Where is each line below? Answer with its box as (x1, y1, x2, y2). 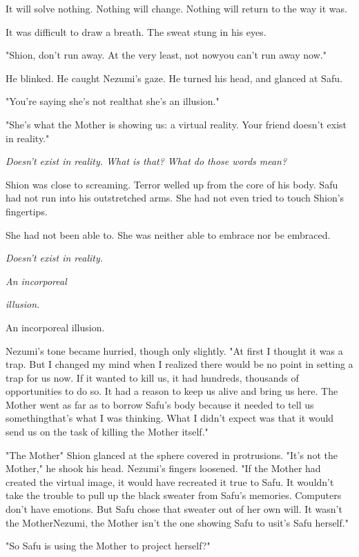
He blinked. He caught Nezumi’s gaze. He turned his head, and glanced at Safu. (6, 70, 342, 85)
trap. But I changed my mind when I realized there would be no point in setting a (6, 357, 353, 371)
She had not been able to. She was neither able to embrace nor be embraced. (6, 227, 331, 242)
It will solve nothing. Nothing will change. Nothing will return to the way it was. (6, 1, 347, 15)
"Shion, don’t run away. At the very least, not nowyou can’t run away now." (6, 48, 327, 62)
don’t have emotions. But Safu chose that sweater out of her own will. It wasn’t (6, 502, 342, 516)
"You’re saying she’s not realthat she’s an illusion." (6, 94, 220, 108)
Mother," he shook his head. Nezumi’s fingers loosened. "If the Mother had (6, 461, 321, 476)
